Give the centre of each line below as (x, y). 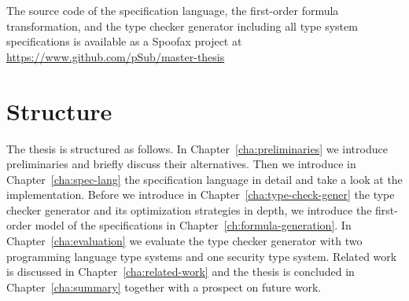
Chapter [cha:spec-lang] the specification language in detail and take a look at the (204, 179)
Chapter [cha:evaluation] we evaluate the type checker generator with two (184, 241)
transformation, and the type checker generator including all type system (182, 26)
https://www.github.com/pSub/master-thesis (116, 56)
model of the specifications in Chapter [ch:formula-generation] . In (193, 225)
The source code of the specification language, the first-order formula (173, 10)
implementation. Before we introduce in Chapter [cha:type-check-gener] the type (201, 195)
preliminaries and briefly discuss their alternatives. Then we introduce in (181, 164)
